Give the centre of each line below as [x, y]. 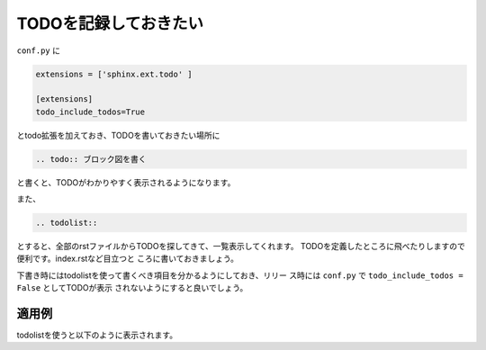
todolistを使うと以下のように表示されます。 [97, 335]
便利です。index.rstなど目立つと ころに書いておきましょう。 [127, 259]
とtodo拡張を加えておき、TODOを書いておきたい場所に [118, 135]
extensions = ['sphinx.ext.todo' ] [114, 74]
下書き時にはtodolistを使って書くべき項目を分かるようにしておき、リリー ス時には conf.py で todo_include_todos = [240, 275]
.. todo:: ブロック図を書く [91, 159]
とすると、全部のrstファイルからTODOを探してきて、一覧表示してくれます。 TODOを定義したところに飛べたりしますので [241, 247]
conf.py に [38, 50]
